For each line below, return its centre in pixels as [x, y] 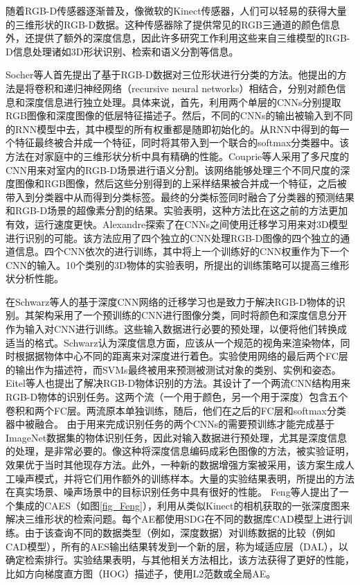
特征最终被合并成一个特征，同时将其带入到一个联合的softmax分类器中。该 [182, 142]
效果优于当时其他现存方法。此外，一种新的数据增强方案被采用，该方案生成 [175, 464]
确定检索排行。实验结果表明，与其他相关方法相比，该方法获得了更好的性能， [180, 560]
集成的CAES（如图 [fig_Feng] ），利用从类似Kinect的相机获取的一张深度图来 [182, 505]
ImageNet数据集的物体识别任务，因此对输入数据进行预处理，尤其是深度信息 [177, 437]
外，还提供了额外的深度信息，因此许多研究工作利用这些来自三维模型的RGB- [178, 38]
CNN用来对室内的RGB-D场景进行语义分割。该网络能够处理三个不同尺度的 [173, 169]
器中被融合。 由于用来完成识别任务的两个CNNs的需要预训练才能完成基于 [170, 424]
